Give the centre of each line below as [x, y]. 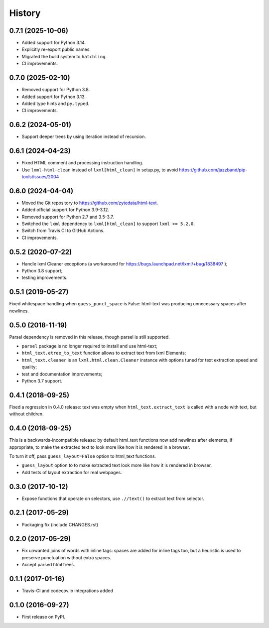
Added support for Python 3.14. [54, 43]
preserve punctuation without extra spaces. [67, 557]
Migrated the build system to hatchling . [64, 56]
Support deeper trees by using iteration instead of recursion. [84, 136]
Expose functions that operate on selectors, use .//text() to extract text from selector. [113, 499]
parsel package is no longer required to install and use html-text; [90, 346]
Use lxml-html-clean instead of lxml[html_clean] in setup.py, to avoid [100, 170]
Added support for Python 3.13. [54, 97]
